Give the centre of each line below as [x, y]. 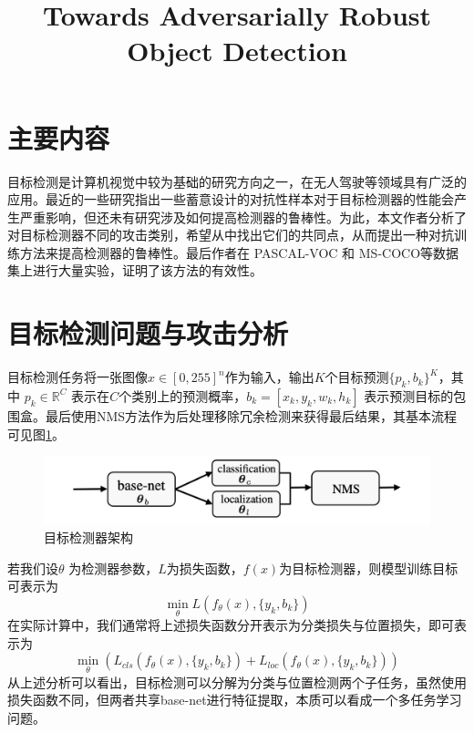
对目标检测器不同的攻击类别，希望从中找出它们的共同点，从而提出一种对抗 [231, 235]
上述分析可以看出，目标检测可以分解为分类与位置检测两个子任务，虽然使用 [243, 681]
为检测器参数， [113, 568]
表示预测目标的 [409, 395]
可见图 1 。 [36, 434]
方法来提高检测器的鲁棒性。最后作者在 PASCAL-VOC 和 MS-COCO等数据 [239, 252]
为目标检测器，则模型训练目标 [369, 568]
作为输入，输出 [269, 377]
